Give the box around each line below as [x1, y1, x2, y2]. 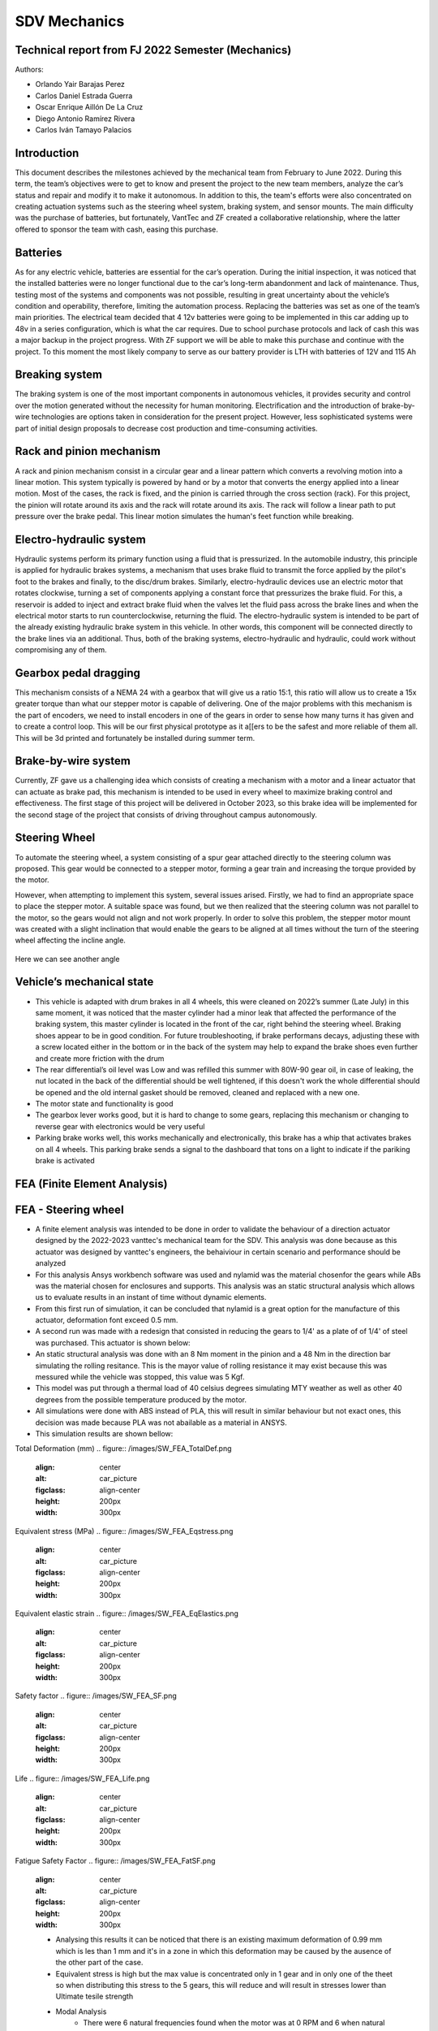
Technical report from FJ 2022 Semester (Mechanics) [15, 43, 292, 57]
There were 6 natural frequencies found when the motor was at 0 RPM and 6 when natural [83, 2018, 385, 2028]
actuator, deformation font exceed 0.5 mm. [35, 1315, 178, 1325]
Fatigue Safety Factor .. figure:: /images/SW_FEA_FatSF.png [15, 1856, 216, 1866]
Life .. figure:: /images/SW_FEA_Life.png [15, 1773, 150, 1783]
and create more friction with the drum [35, 1053, 165, 1063]
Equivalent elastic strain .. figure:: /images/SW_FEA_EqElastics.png [15, 1609, 239, 1618]
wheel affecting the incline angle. [15, 935, 126, 946]
